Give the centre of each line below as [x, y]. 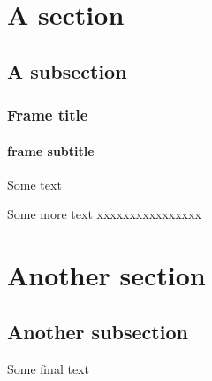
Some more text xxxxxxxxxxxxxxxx [104, 214]
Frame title [48, 115]
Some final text [48, 368]
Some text [34, 184]
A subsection [67, 70]
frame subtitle [51, 150]
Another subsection [98, 331]
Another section [106, 275]
